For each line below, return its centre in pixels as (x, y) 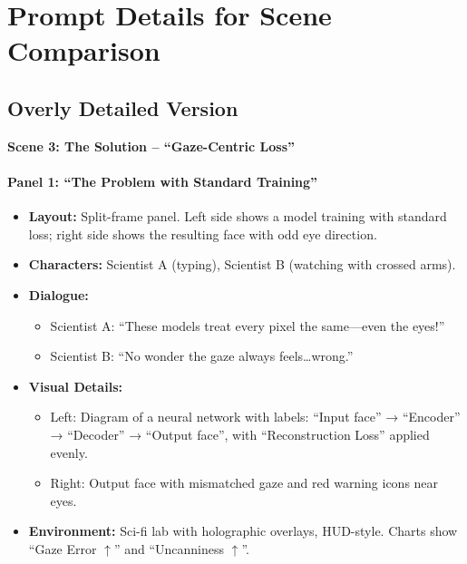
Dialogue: (58, 294)
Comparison (84, 50)
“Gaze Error (63, 548)
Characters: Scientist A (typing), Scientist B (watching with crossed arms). (242, 264)
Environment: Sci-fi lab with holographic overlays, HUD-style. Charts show (243, 531)
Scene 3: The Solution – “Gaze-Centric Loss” (151, 146)
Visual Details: (75, 386)
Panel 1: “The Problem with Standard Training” (163, 181)
